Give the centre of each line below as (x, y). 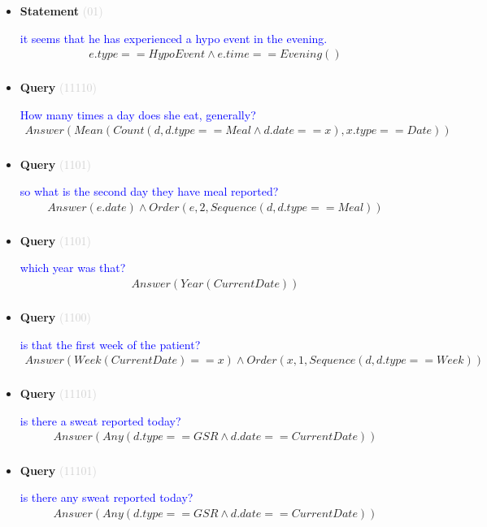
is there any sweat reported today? (107, 497)
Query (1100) (55, 317)
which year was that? (73, 268)
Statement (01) (61, 11)
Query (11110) (58, 87)
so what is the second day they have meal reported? (149, 191)
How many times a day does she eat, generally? (138, 114)
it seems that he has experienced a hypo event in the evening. (174, 38)
